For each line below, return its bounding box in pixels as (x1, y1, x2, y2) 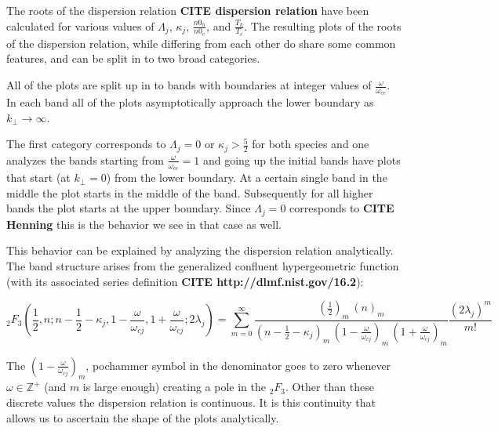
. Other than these (285, 378, 374, 395)
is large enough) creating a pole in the (82, 378, 266, 395)
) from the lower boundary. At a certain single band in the (106, 169, 387, 186)
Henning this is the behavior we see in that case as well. (6, 215, 282, 232)
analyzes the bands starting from (6, 151, 164, 168)
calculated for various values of (6, 17, 154, 34)
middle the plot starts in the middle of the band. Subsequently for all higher (6, 184, 373, 201)
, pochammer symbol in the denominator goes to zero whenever (85, 357, 391, 373)
